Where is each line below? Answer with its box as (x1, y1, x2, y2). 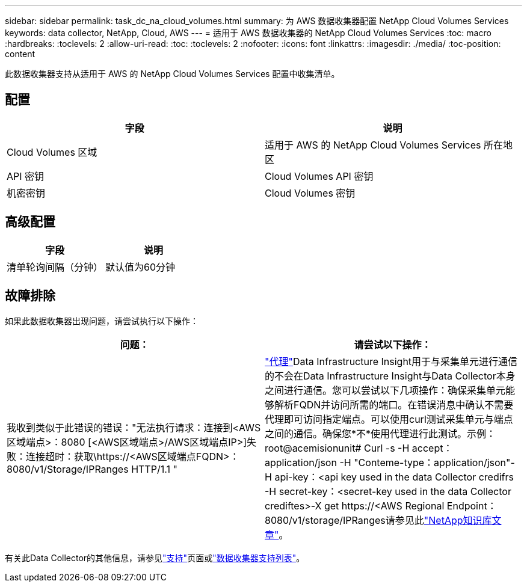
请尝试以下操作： (354, 338, 431, 351)
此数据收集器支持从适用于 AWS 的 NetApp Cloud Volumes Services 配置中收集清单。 (5, 69, 340, 79)
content (5, 49, 35, 59)
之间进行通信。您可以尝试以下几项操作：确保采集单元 (265, 384, 506, 396)
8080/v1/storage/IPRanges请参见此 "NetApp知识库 (265, 514, 492, 526)
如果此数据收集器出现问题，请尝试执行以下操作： (5, 315, 199, 326)
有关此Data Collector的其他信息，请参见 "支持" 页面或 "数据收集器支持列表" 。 (5, 552, 305, 563)
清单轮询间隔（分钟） (7, 260, 103, 273)
